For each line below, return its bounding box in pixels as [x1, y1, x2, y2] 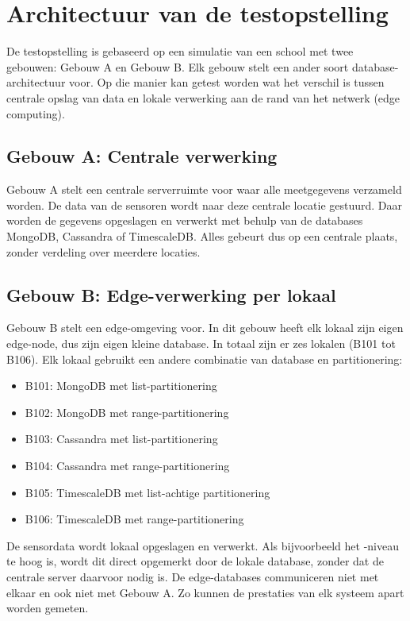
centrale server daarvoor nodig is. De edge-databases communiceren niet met [6, 569, 379, 584]
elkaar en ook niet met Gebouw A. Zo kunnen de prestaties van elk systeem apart [6, 584, 404, 600]
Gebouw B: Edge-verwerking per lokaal [6, 282, 336, 307]
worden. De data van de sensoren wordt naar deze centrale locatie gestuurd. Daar [6, 196, 403, 213]
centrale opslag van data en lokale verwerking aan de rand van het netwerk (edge [6, 89, 400, 106]
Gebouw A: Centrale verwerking [6, 144, 278, 168]
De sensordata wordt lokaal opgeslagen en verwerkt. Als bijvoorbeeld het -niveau [6, 537, 399, 553]
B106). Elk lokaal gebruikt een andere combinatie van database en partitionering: [6, 350, 403, 367]
